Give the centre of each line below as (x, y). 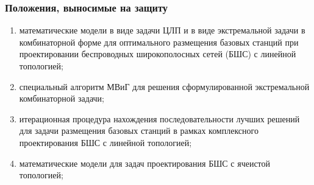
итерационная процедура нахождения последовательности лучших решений (159, 118)
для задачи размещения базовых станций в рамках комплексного (139, 131)
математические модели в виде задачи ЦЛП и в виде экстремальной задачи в (162, 30)
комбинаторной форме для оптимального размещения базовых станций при (159, 42)
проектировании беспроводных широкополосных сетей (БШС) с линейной (158, 54)
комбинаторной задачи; (62, 98)
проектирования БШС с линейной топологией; (105, 142)
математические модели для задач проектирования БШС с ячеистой (145, 163)
